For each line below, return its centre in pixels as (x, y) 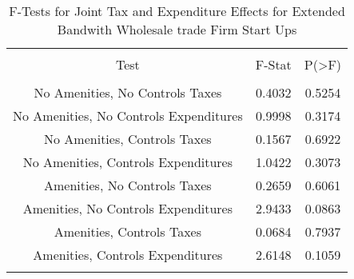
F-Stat (273, 64)
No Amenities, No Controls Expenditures (128, 116)
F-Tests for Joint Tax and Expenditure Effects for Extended (177, 11)
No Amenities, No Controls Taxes (128, 92)
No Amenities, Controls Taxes (128, 139)
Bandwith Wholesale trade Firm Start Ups (177, 29)
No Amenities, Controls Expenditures (128, 162)
